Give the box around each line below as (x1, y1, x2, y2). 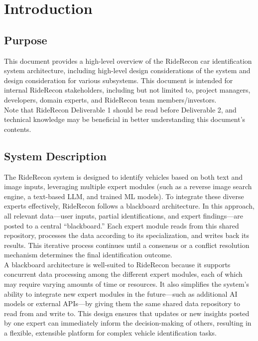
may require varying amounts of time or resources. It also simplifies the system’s (4, 279, 250, 289)
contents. (4, 123, 31, 134)
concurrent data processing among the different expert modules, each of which (4, 269, 243, 279)
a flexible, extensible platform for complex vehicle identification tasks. (4, 328, 217, 338)
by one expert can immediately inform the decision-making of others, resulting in (4, 318, 252, 328)
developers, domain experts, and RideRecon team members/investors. (4, 94, 217, 105)
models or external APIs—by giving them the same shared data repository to (4, 298, 241, 309)
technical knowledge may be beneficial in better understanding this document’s (4, 114, 246, 124)
